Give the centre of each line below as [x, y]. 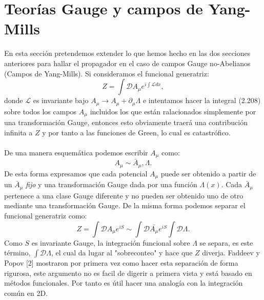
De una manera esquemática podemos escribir [76, 152]
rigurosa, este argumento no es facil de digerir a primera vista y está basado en [128, 273]
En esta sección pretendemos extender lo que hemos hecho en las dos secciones [127, 53]
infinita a [18, 132]
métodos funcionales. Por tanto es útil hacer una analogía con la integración [124, 283]
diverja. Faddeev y [231, 253]
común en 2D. [26, 293]
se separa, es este [226, 242]
